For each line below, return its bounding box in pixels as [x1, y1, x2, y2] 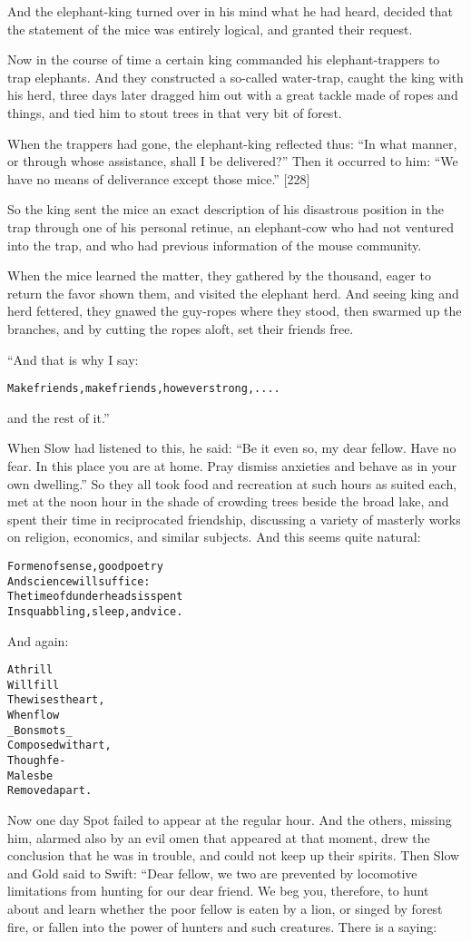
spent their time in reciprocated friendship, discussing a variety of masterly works [7, 509, 461, 528]
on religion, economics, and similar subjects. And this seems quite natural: [7, 527, 421, 546]
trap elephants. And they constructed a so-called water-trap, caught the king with [7, 67, 464, 86]
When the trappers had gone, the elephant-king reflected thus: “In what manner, [7, 133, 457, 152]
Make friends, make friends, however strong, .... [7, 382, 280, 396]
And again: [7, 631, 69, 650]
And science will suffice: [7, 574, 151, 588]
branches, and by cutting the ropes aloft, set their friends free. [7, 319, 354, 338]
